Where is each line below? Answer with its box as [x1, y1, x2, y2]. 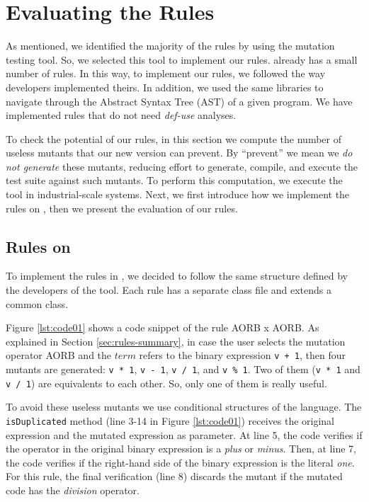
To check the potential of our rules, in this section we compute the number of [6, 131, 341, 146]
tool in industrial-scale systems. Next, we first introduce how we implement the [6, 187, 350, 202]
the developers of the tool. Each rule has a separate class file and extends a [6, 283, 332, 297]
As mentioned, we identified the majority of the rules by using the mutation [6, 38, 335, 53]
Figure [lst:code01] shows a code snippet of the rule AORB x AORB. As [6, 320, 319, 335]
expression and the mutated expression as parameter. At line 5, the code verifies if [6, 427, 363, 442]
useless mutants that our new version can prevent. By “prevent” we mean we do [6, 145, 353, 160]
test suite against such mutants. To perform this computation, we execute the [6, 173, 343, 188]
